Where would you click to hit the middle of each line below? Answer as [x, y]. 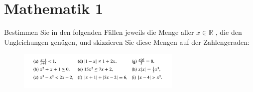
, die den [229, 32]
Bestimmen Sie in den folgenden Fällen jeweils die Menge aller [99, 32]
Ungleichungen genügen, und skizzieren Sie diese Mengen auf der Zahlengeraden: [127, 42]
